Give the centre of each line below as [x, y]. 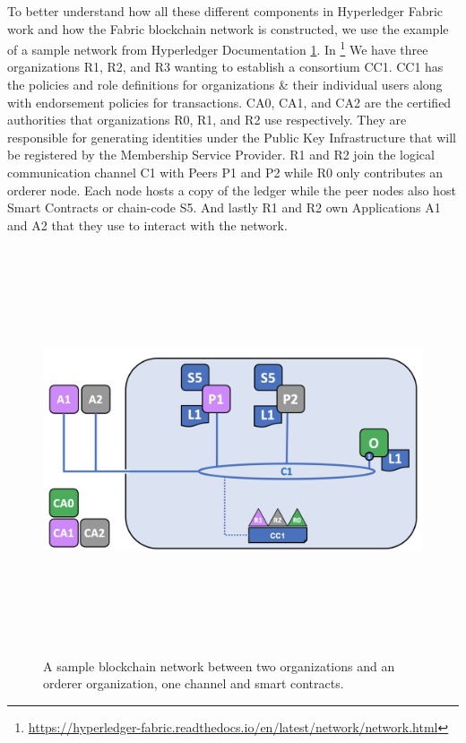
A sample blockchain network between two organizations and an [219, 665]
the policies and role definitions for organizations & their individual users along [225, 85]
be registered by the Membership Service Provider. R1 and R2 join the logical [221, 155]
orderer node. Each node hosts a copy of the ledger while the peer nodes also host [232, 190]
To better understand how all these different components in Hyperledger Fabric [225, 11]
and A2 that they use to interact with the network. [147, 225]
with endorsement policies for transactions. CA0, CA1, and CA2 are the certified [229, 102]
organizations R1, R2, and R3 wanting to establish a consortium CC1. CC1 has [225, 67]
